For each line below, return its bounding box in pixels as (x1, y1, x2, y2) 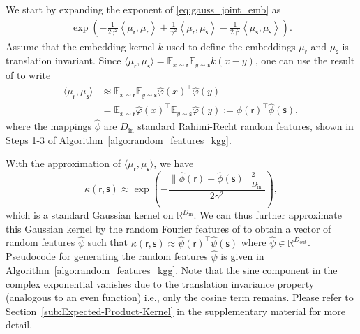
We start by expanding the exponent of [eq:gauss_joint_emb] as (6, 2, 281, 16)
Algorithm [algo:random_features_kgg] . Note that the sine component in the (6, 263, 338, 277)
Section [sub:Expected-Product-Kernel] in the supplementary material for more (6, 303, 345, 318)
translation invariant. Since (6, 53, 121, 68)
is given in (220, 249, 264, 263)
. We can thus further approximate (193, 208, 342, 222)
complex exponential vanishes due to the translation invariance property (6, 276, 315, 291)
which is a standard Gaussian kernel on (6, 208, 174, 222)
